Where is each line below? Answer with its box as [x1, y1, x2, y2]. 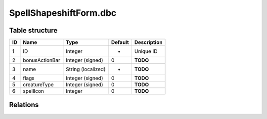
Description [134, 39, 163, 46]
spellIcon [23, 88, 44, 95]
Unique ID [134, 48, 158, 55]
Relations [9, 101, 39, 109]
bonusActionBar [23, 57, 60, 64]
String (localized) [66, 66, 106, 73]
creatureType [23, 81, 54, 88]
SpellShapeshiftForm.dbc [9, 7, 117, 18]
